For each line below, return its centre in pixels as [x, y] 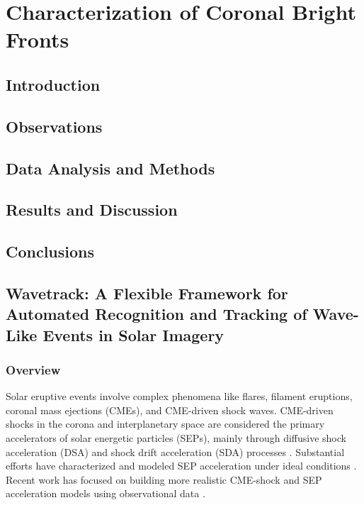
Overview [33, 369]
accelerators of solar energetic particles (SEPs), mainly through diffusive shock [176, 438]
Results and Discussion [92, 210]
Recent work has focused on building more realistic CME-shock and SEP [164, 479]
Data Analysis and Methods [110, 168]
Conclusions [50, 251]
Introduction [53, 84]
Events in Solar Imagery [133, 334]
